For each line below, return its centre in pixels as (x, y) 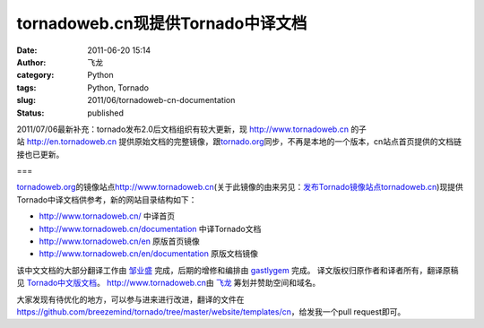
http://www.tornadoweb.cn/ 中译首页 (107, 216)
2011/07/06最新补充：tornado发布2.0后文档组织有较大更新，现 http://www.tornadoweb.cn (183, 129)
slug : (26, 100)
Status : (30, 113)
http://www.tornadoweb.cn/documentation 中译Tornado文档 (150, 229)
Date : (27, 50)
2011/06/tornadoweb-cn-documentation (161, 100)
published (106, 113)
